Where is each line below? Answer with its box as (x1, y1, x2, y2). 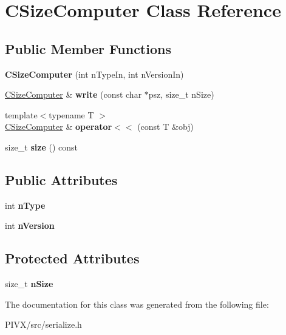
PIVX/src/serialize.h (5, 318, 82, 331)
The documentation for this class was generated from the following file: (5, 297, 269, 310)
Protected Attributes (5, 249, 140, 268)
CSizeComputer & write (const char (5, 88, 142, 101)
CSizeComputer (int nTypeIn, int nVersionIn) (5, 67, 184, 80)
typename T (49, 108, 94, 121)
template (5, 108, 38, 121)
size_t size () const (5, 140, 78, 153)
